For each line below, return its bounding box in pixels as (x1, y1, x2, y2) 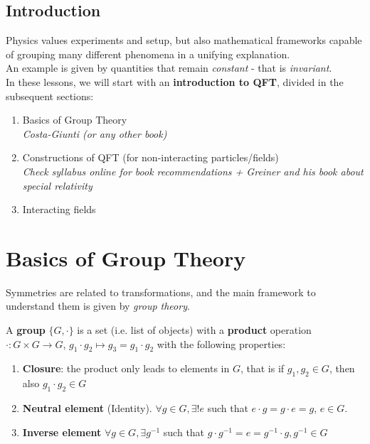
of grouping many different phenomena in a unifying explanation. (6, 46, 290, 61)
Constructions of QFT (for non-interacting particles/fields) (22, 150, 279, 165)
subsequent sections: (6, 88, 94, 103)
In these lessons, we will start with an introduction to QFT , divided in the (6, 74, 344, 89)
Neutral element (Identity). (22, 401, 152, 416)
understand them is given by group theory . (6, 298, 190, 313)
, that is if (240, 361, 285, 376)
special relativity (22, 178, 92, 193)
